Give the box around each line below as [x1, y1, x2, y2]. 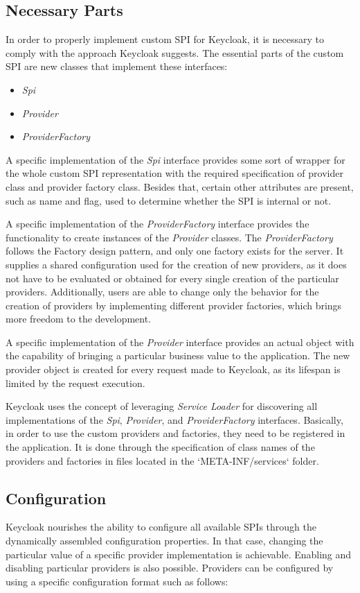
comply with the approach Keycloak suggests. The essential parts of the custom [6, 45, 344, 60]
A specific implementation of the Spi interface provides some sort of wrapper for [6, 152, 345, 166]
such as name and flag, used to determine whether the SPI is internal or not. [6, 193, 332, 207]
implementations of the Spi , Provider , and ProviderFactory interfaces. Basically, [6, 412, 343, 427]
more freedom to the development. [6, 311, 152, 326]
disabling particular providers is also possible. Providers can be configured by [6, 560, 334, 575]
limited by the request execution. [6, 375, 145, 390]
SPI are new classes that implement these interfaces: [6, 59, 228, 74]
